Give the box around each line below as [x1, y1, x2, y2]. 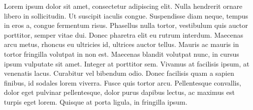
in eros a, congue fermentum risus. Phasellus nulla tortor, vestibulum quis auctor [4, 20, 248, 30]
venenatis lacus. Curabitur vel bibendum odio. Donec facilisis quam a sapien [4, 68, 234, 78]
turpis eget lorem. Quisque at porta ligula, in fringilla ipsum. [4, 96, 188, 107]
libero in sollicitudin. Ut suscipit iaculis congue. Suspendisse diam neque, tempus [4, 10, 249, 21]
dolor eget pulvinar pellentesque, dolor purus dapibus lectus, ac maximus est [4, 87, 235, 97]
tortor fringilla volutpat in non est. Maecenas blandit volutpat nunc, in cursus [4, 48, 239, 59]
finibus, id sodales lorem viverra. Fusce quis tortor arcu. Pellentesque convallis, [4, 77, 241, 88]
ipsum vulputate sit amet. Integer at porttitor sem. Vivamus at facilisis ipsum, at [4, 58, 250, 68]
